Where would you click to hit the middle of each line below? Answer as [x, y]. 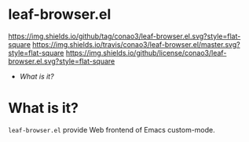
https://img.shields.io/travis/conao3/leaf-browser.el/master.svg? [137, 44]
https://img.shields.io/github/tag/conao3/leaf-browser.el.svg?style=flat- [124, 36]
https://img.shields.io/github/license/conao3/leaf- [146, 53]
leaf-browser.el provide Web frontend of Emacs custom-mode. [112, 129]
